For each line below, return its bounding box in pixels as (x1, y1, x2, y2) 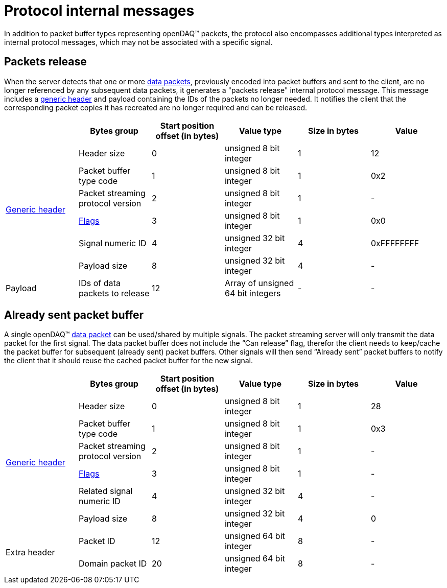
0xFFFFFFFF (370, 238, 419, 248)
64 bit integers (224, 288, 281, 298)
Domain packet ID (78, 558, 147, 569)
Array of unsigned (224, 277, 294, 288)
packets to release (78, 288, 150, 298)
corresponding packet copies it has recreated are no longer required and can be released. (4, 103, 308, 112)
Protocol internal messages (4, 2, 195, 19)
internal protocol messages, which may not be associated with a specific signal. (4, 37, 273, 46)
